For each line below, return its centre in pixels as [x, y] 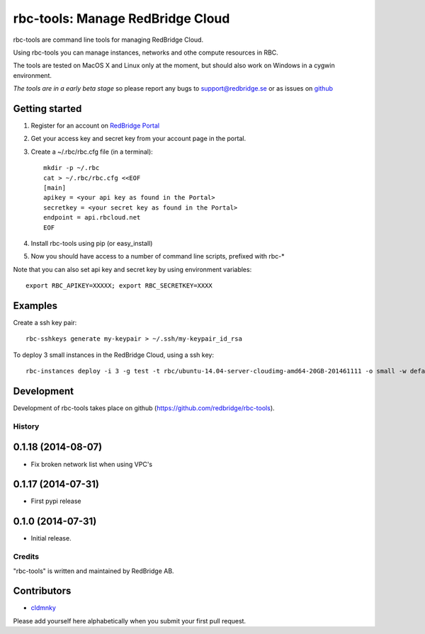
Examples [35, 306]
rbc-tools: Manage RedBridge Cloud [121, 18]
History [26, 426]
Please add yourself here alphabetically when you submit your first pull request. [130, 621]
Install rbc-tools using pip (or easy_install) [92, 243]
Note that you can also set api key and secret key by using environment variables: [132, 269]
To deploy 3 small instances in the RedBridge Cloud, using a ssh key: [113, 355]
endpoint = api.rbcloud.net [92, 217]
